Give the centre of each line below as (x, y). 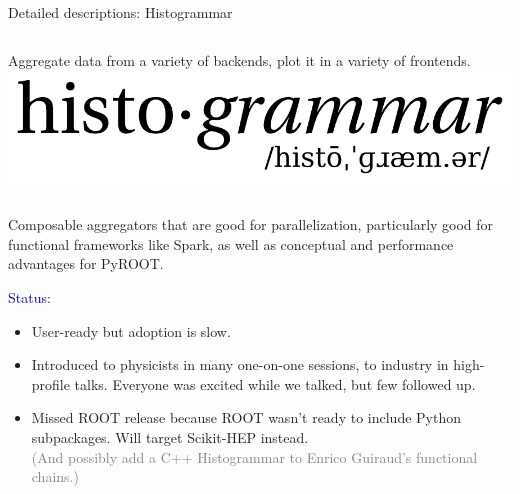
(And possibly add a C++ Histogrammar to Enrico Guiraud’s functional (254, 456)
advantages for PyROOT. (86, 263)
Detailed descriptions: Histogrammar (120, 12)
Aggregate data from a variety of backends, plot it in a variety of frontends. (239, 59)
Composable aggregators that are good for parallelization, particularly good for (251, 224)
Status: (29, 297)
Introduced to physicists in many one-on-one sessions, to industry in (240, 364)
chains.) (55, 476)
